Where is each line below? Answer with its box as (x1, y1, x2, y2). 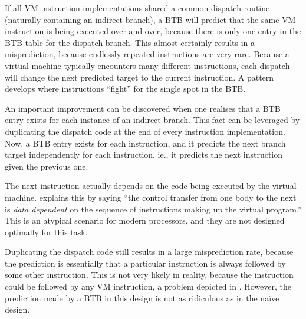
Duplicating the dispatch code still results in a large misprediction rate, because (5, 245, 294, 258)
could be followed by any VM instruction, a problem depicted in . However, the (5, 280, 291, 293)
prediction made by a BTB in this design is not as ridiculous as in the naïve (5, 291, 279, 304)
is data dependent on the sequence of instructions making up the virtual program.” (5, 202, 302, 215)
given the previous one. (5, 159, 88, 172)
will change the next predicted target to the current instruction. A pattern (5, 71, 274, 83)
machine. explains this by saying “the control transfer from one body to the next (5, 191, 297, 203)
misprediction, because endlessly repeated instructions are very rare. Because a (5, 48, 289, 60)
